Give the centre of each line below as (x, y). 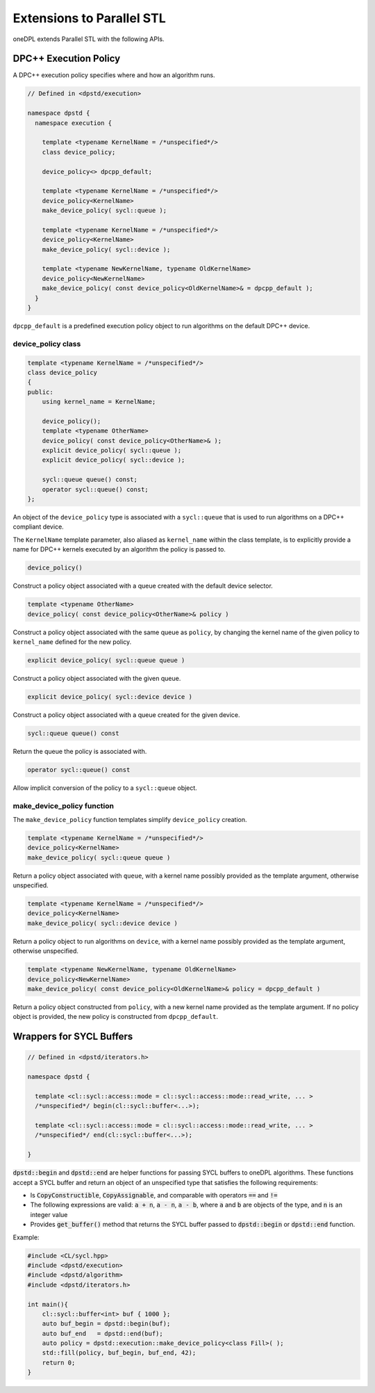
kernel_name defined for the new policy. (72, 642)
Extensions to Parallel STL (89, 18)
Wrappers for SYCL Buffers (73, 1037)
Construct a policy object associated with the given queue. (97, 678)
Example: (26, 1237)
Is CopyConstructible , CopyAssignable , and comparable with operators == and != (154, 1195)
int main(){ (48, 1304)
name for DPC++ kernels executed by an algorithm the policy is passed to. (119, 549)
